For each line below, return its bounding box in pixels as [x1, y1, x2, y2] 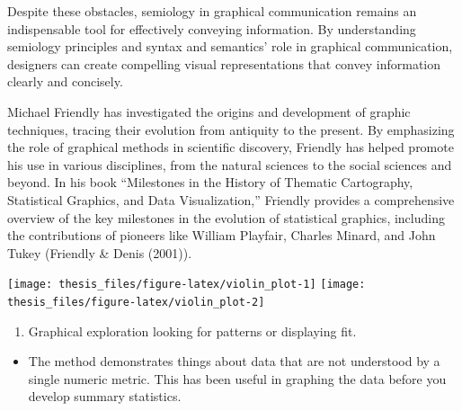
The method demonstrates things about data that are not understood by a [28, 352, 440, 371]
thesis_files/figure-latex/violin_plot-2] [7, 295, 265, 308]
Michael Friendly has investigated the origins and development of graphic [7, 102, 411, 121]
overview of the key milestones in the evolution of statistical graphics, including [7, 208, 445, 227]
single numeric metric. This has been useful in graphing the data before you [28, 369, 447, 388]
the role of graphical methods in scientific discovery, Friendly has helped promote [7, 138, 454, 156]
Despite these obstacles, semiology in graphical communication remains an [7, 2, 417, 20]
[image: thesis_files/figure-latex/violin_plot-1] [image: [7, 278, 366, 291]
